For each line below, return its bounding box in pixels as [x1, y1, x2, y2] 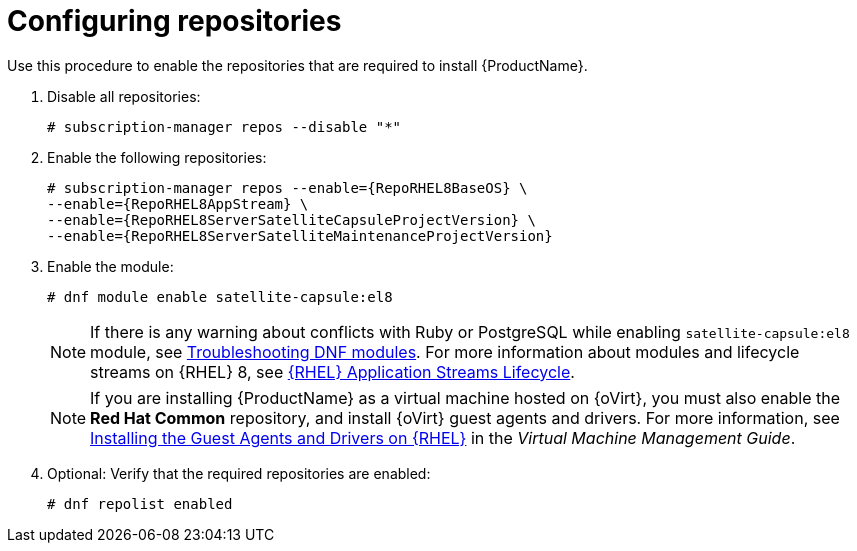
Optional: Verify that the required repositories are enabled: [47, 464, 431, 482]
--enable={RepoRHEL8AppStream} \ [47, 195, 309, 212]
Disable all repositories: [47, 87, 201, 105]
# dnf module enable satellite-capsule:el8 [47, 288, 393, 305]
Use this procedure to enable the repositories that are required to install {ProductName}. [7, 56, 588, 74]
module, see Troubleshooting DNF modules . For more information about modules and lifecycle [90, 341, 800, 362]
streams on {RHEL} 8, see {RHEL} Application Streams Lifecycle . [90, 361, 575, 382]
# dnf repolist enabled [47, 495, 233, 512]
